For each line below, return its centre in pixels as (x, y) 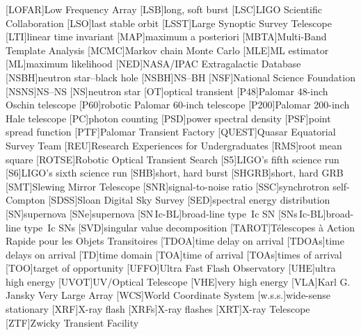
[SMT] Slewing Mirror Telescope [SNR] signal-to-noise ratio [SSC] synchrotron (168, 186)
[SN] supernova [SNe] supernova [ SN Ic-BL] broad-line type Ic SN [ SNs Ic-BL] (166, 213)
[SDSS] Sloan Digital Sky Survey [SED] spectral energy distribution (189, 200)
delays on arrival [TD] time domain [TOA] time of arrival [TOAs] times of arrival (174, 254)
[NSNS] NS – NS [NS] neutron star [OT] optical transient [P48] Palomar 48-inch (167, 91)
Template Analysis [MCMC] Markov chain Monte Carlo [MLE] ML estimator (167, 50)
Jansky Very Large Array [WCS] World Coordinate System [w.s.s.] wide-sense (168, 295)
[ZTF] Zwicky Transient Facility (72, 322)
